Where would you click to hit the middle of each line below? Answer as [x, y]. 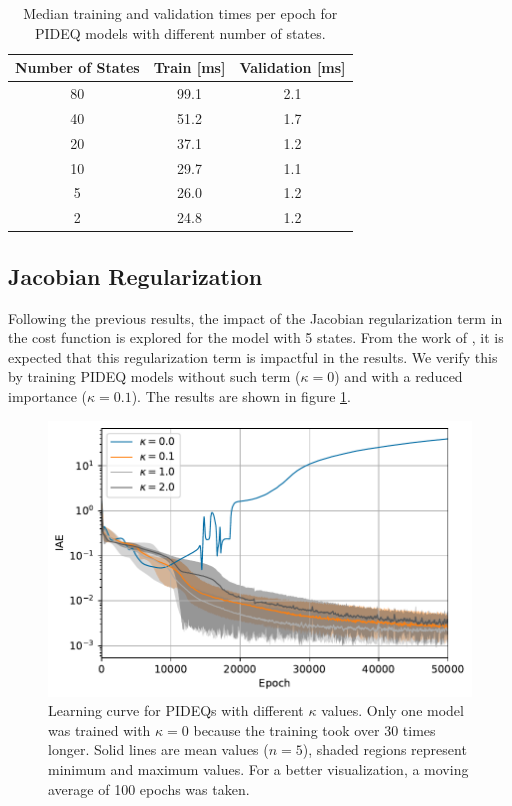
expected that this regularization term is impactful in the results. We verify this [253, 356]
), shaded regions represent [384, 749]
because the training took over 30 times [314, 729]
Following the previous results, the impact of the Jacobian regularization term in [255, 317]
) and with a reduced [398, 376]
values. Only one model [392, 710]
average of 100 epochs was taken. [149, 788]
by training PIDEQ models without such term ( [154, 376]
